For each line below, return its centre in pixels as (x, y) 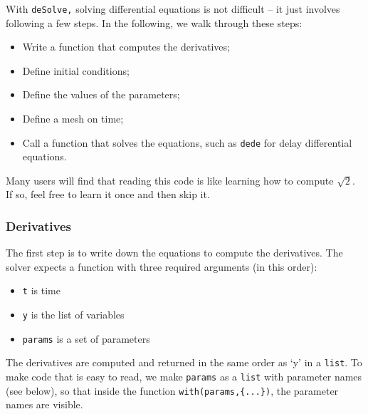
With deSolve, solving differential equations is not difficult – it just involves (173, 9)
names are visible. (44, 404)
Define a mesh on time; (73, 119)
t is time (41, 290)
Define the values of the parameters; (101, 94)
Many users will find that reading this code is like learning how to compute (170, 180)
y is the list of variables (73, 315)
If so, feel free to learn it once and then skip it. (108, 194)
